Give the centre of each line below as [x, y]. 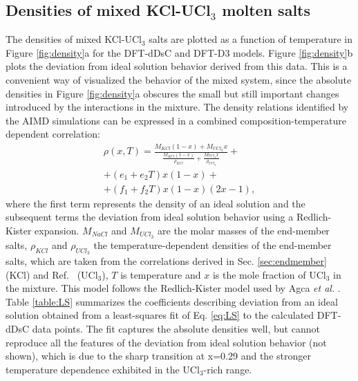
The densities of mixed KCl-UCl [74, 39]
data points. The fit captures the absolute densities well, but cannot [176, 329]
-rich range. [228, 369]
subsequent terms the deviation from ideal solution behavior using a [150, 217]
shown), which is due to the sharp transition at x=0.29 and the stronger [158, 356]
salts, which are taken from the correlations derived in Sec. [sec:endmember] [166, 261]
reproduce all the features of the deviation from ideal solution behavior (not [166, 342]
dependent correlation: [53, 134]
